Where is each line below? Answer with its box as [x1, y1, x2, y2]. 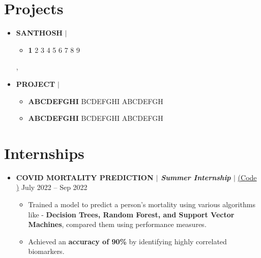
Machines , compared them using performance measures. [28, 219, 207, 230]
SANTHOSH [16, 27, 63, 38]
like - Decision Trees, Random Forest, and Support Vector [28, 209, 235, 219]
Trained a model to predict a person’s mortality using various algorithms [28, 199, 255, 209]
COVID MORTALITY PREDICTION [16, 172, 154, 182]
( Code [238, 172, 257, 182]
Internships [4, 142, 84, 163]
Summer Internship [161, 172, 231, 182]
